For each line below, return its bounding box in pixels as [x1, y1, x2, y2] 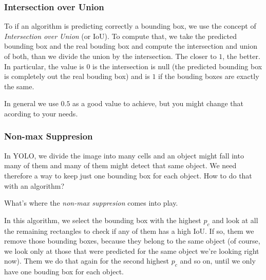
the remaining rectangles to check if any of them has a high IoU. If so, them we [4, 225, 254, 236]
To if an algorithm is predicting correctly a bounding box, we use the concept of [4, 21, 256, 31]
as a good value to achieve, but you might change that [72, 98, 244, 109]
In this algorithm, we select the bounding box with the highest [4, 214, 201, 225]
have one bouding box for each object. [4, 266, 124, 277]
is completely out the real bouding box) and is [4, 71, 150, 82]
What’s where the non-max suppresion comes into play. [4, 197, 178, 208]
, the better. [222, 51, 260, 61]
